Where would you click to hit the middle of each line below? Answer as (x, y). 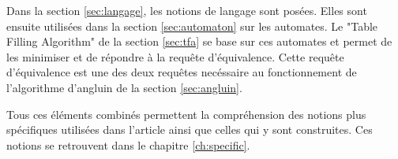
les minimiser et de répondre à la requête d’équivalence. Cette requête (175, 56)
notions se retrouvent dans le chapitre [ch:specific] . (128, 144)
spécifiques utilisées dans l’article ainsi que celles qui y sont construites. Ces (190, 129)
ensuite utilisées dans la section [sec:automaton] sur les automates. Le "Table (192, 26)
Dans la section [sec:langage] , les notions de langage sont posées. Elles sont (187, 10)
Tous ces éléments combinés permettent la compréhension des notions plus (186, 114)
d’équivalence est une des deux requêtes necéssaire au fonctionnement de (182, 72)
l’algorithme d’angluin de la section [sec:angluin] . (124, 87)
